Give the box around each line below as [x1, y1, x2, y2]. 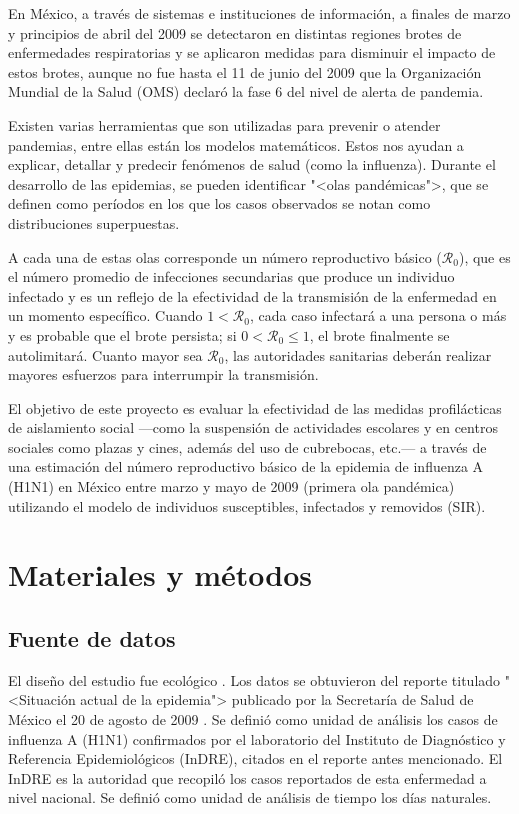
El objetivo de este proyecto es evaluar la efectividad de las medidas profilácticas [8, 397, 502, 418]
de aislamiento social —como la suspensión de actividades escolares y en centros [8, 417, 498, 438]
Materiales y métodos [8, 554, 312, 595]
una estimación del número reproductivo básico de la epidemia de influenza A [8, 456, 484, 477]
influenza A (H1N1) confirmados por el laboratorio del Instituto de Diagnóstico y [8, 728, 506, 749]
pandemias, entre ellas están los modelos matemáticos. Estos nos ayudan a [8, 134, 464, 155]
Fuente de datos [8, 623, 176, 654]
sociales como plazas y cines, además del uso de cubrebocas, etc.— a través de [8, 436, 487, 457]
